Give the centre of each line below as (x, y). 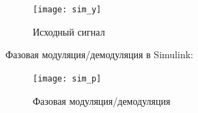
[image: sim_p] (67, 78)
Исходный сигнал (69, 31)
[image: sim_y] (67, 10)
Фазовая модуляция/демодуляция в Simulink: (99, 54)
